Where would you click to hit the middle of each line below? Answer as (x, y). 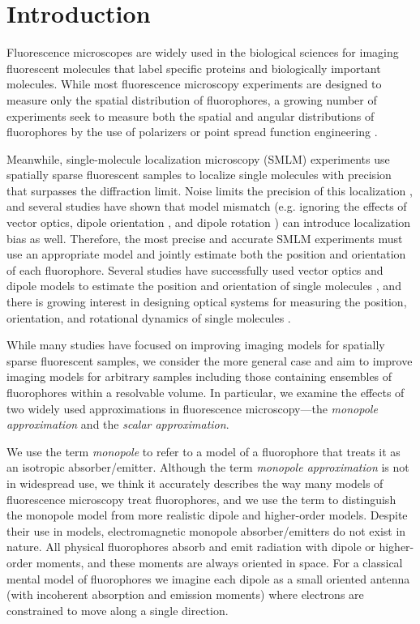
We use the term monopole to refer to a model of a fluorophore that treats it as (204, 451)
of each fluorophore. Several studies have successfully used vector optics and (195, 269)
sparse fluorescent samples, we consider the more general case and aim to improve (210, 360)
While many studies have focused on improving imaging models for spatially (196, 345)
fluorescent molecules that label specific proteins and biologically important (194, 68)
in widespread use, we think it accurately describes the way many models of (195, 483)
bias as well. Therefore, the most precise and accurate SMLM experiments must (205, 238)
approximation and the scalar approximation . (118, 424)
